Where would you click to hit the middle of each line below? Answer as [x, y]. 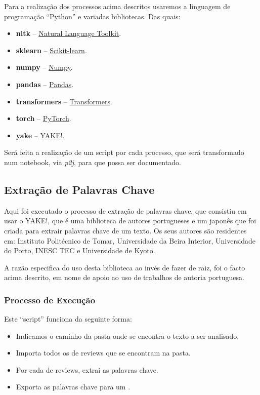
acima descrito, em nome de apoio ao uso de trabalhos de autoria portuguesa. [124, 277]
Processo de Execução [50, 300]
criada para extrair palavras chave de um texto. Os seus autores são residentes [125, 230]
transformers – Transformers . [64, 101]
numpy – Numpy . [44, 67]
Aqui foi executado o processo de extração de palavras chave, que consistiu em [125, 210]
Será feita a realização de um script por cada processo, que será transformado [124, 152]
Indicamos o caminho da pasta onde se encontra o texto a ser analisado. [127, 335]
